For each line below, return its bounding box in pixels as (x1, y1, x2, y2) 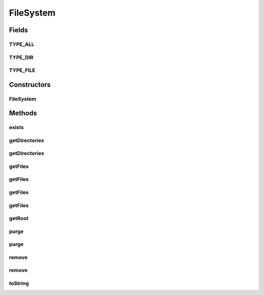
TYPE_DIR (9, 54, 34, 61)
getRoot (9, 215, 29, 222)
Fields (9, 26, 28, 34)
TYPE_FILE (9, 67, 36, 74)
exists (9, 124, 24, 131)
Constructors (9, 81, 51, 89)
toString (9, 280, 29, 287)
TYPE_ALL (9, 41, 35, 47)
